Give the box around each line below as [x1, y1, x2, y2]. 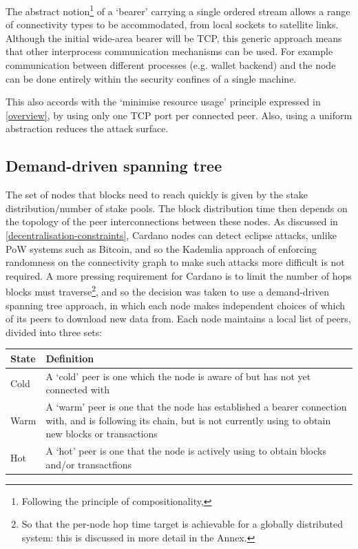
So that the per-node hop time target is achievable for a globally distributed [21, 517, 344, 531]
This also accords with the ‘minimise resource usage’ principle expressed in [6, 94, 321, 109]
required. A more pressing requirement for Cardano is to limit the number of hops [6, 268, 352, 282]
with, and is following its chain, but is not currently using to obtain [45, 413, 331, 427]
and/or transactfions [45, 457, 132, 471]
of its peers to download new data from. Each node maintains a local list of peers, [6, 311, 351, 326]
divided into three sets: [6, 324, 103, 339]
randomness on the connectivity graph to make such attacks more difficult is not [6, 255, 345, 269]
